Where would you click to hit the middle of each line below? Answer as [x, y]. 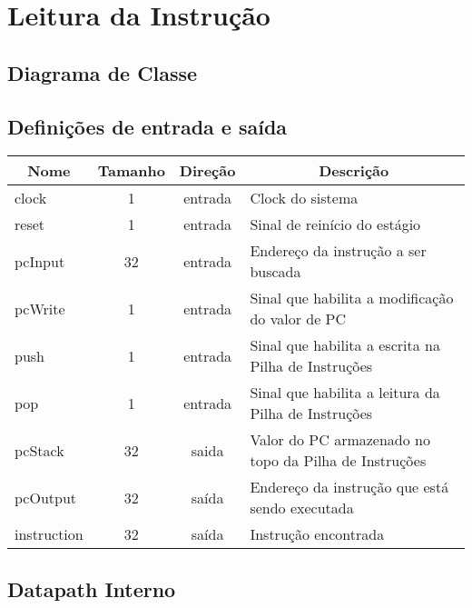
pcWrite [40, 308]
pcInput [40, 261]
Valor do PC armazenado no [340, 440]
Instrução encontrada [317, 534]
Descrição [354, 171]
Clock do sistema [304, 198]
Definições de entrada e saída [147, 126]
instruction [49, 534]
